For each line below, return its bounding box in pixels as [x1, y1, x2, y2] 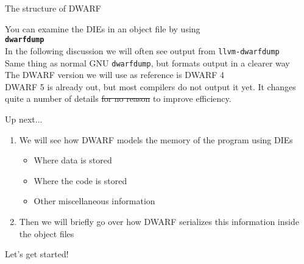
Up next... [5, 112, 43, 125]
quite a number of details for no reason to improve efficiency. [5, 92, 232, 105]
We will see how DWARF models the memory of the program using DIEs [19, 133, 293, 146]
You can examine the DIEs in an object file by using [5, 22, 200, 35]
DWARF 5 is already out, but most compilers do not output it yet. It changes [5, 80, 296, 93]
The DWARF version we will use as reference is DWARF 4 [5, 68, 225, 81]
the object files [19, 227, 74, 240]
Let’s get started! [5, 248, 69, 260]
